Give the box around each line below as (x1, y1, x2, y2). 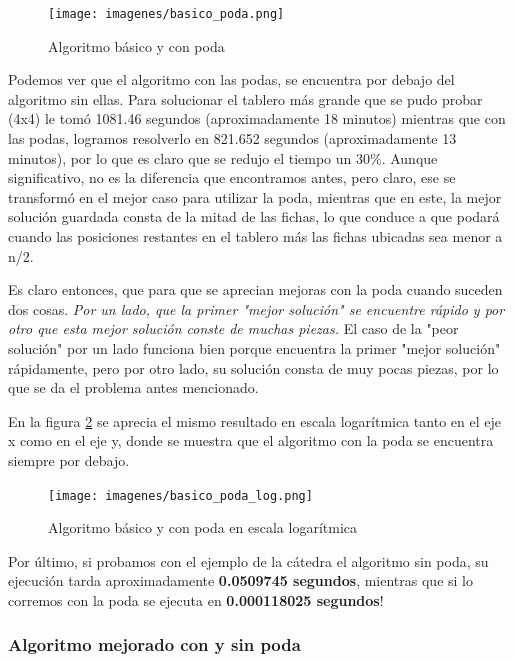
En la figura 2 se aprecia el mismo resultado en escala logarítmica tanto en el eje (8, 410, 501, 431)
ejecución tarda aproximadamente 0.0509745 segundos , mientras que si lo (8, 570, 473, 591)
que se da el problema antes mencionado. (8, 377, 259, 398)
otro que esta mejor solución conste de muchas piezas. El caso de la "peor (8, 318, 459, 339)
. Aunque (381, 147, 438, 168)
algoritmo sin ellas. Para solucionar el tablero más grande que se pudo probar (8, 88, 483, 109)
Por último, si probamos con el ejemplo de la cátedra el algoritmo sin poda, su (8, 550, 489, 571)
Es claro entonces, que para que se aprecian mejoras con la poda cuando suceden (8, 279, 503, 300)
